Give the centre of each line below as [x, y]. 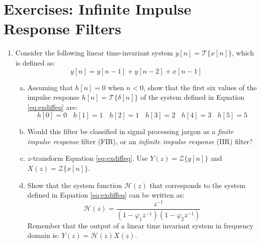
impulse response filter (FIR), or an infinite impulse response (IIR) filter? [140, 141]
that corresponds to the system [197, 185]
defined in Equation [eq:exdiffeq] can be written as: [106, 195]
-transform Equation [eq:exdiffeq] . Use [89, 158]
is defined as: [35, 62]
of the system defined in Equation [193, 97]
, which [243, 53]
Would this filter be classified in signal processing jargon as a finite [130, 131]
